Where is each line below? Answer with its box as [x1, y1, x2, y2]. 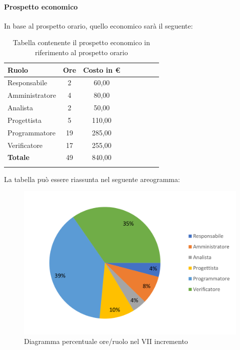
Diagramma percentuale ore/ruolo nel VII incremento [24, 336, 188, 346]
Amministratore [7, 90, 56, 100]
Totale [7, 152, 29, 162]
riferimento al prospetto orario [34, 47, 128, 57]
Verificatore [7, 139, 43, 150]
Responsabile [7, 77, 47, 88]
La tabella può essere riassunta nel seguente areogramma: [4, 173, 180, 184]
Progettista [7, 114, 41, 125]
